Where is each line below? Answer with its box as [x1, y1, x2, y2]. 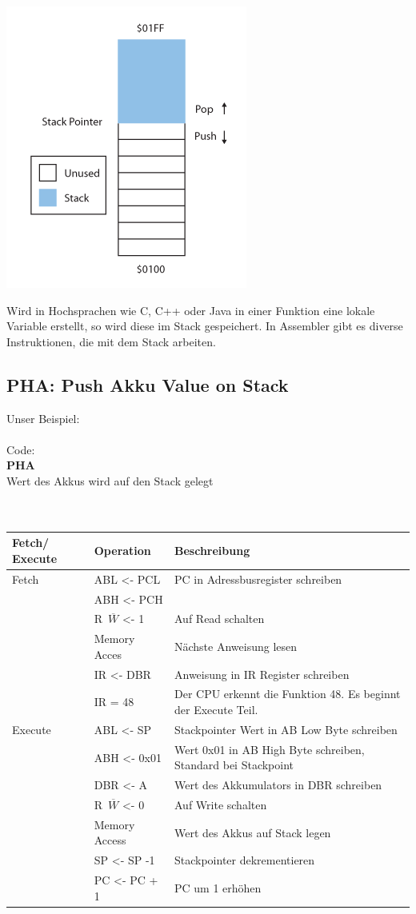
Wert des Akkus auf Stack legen [174, 824, 331, 840]
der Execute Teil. [174, 701, 258, 718]
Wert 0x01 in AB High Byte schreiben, [174, 740, 365, 757]
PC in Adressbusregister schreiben [174, 570, 342, 587]
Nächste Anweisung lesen [174, 638, 298, 654]
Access [94, 832, 126, 848]
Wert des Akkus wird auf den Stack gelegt [6, 472, 214, 489]
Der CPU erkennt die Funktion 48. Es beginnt [174, 685, 401, 702]
